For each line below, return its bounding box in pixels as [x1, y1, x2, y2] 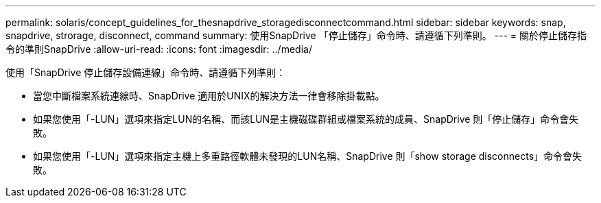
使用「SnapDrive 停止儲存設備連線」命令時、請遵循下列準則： [5, 67, 286, 78]
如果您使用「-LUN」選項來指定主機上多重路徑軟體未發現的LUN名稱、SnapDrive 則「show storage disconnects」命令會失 [33, 150, 582, 162]
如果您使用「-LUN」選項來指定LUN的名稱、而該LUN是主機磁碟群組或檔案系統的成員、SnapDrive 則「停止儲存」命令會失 [33, 113, 579, 125]
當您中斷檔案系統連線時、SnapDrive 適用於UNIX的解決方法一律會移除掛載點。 [33, 90, 385, 101]
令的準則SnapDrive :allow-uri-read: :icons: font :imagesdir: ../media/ [5, 43, 312, 55]
